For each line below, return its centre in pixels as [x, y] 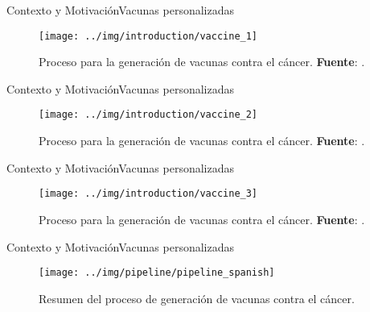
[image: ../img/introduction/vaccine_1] [148, 36]
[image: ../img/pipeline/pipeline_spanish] [157, 273]
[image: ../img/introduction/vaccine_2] [148, 115]
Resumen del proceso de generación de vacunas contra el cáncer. [197, 298]
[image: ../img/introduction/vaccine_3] [148, 194]
